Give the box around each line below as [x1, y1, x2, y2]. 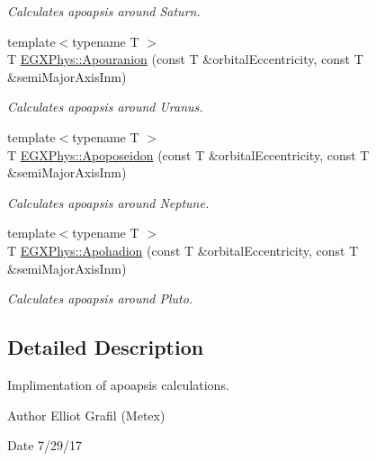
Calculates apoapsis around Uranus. [7, 97, 203, 116]
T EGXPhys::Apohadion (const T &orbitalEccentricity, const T [7, 240, 359, 259]
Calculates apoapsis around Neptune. [7, 193, 210, 212]
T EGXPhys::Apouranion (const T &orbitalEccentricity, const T [7, 50, 363, 68]
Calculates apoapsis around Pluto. [7, 289, 193, 308]
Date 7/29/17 [7, 436, 83, 455]
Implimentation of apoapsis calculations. [7, 375, 229, 393]
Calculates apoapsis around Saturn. [7, 2, 201, 20]
